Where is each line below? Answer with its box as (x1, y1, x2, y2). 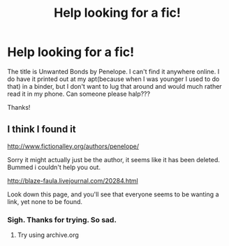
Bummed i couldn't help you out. (7, 163, 101, 171)
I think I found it (7, 124, 76, 136)
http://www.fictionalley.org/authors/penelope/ (7, 142, 140, 150)
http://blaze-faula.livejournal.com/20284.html (7, 176, 138, 184)
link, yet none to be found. (7, 197, 82, 205)
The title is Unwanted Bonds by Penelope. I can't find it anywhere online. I (7, 67, 220, 75)
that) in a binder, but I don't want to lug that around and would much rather (7, 82, 222, 90)
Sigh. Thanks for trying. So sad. (7, 215, 117, 224)
